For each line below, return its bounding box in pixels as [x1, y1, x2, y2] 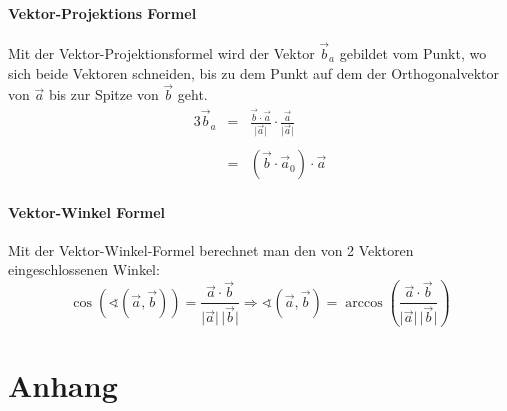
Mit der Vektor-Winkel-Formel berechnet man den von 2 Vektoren [8, 239, 414, 260]
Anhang [8, 364, 118, 405]
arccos [345, 295, 383, 310]
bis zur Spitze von [48, 84, 159, 105]
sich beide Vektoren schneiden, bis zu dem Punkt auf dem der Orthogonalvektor [8, 62, 499, 83]
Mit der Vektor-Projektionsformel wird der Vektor [8, 43, 315, 64]
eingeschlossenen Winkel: [8, 259, 160, 280]
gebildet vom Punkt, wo [339, 43, 487, 64]
